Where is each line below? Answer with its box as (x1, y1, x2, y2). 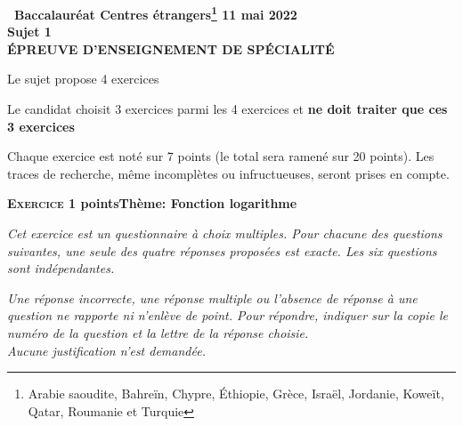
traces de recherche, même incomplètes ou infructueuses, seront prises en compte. (7, 164, 450, 182)
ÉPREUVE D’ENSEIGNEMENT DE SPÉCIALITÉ (7, 39, 335, 58)
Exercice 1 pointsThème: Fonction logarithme (7, 194, 297, 213)
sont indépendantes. (7, 259, 115, 277)
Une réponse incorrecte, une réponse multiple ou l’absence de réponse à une (7, 288, 418, 307)
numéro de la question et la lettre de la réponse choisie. (7, 323, 309, 342)
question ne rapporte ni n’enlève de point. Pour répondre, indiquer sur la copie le (7, 306, 448, 325)
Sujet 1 (7, 22, 52, 41)
